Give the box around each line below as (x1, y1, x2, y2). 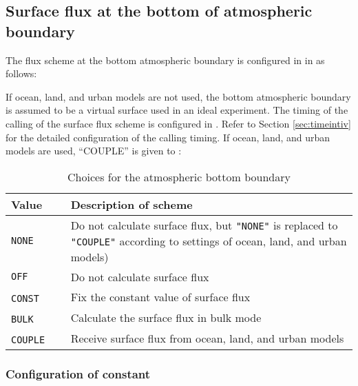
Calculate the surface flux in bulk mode (70, 309, 262, 326)
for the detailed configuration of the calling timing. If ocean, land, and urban (6, 130, 330, 144)
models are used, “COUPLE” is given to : (6, 143, 182, 158)
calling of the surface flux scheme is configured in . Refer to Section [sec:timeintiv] (6, 116, 351, 130)
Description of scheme (70, 196, 193, 212)
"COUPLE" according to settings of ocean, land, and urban (70, 232, 347, 249)
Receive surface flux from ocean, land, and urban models (70, 330, 344, 347)
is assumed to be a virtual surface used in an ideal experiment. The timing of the (6, 103, 348, 117)
